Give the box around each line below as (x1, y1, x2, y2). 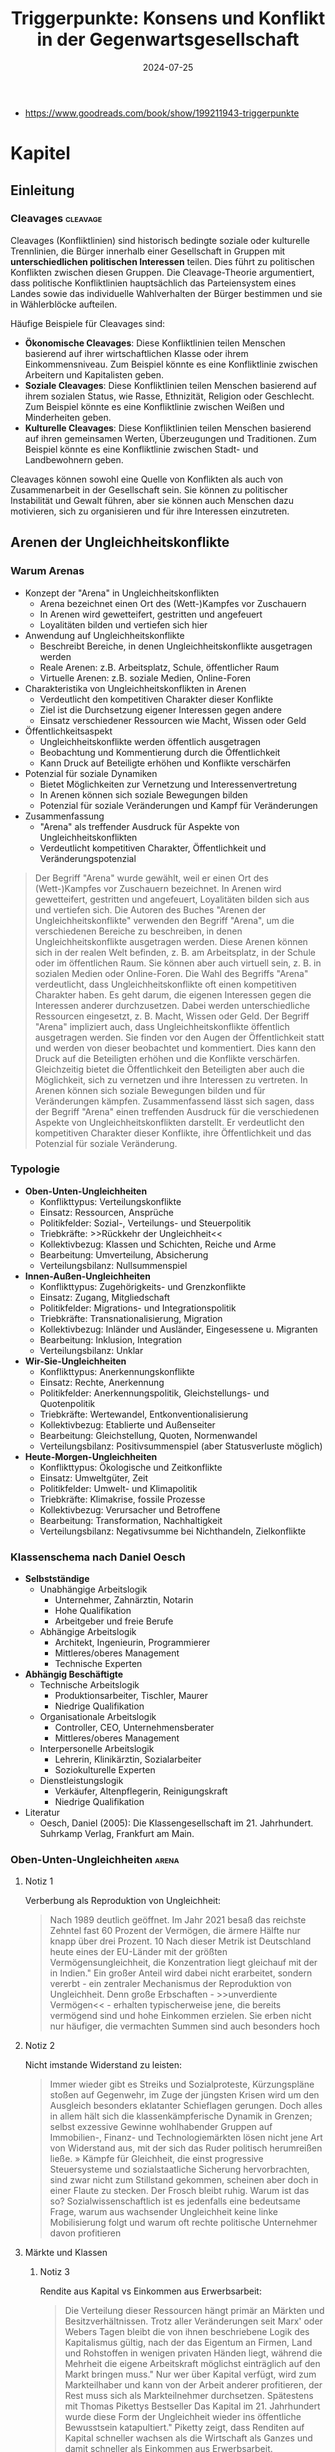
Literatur (24, 1807, 60, 1819)
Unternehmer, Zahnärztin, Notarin (54, 1594, 194, 1606)
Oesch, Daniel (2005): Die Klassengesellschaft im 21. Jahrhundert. (39, 1817, 314, 1829)
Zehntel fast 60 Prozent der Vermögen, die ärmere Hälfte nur (49, 1925, 301, 1937)
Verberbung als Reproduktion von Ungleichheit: (24, 1895, 222, 1907)
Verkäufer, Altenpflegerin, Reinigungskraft (54, 1785, 228, 1797)
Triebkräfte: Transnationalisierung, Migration (39, 1312, 223, 1324)
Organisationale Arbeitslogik (39, 1711, 157, 1723)
